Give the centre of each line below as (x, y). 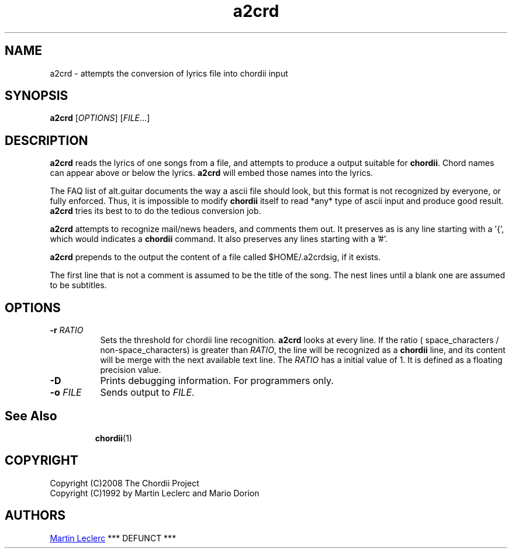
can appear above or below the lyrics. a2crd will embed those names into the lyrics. (212, 173)
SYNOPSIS (37, 96)
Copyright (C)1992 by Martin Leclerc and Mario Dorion (155, 493)
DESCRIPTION (46, 140)
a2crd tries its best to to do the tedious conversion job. (155, 211)
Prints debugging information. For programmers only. (217, 381)
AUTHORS (35, 516)
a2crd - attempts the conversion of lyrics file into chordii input (169, 73)
